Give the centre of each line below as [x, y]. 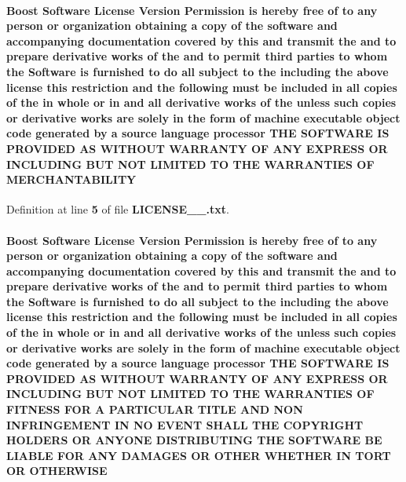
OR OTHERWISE [57, 471]
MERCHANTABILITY [71, 179]
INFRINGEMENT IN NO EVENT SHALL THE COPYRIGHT [185, 424]
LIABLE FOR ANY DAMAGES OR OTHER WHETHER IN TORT [199, 455]
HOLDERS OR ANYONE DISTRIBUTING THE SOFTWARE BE [194, 440]
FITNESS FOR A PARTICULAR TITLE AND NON [155, 409]
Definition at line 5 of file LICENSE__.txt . [118, 209]
